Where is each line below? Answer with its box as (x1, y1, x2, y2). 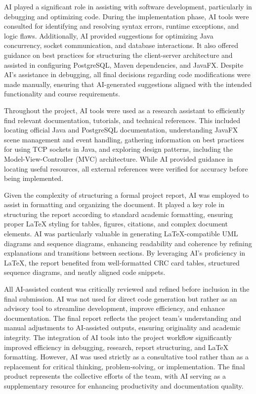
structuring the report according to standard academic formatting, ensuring (4, 209, 233, 219)
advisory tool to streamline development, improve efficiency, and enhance (4, 303, 225, 313)
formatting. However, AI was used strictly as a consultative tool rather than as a (4, 351, 249, 362)
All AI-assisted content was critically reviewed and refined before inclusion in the (4, 284, 250, 294)
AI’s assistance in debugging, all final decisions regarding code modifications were (4, 69, 251, 80)
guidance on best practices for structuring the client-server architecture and (4, 49, 233, 60)
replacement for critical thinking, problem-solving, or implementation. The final (4, 361, 245, 371)
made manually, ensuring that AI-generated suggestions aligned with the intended (4, 79, 252, 89)
